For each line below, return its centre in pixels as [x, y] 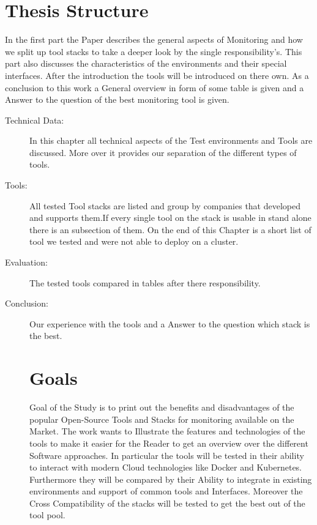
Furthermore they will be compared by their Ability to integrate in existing [171, 479]
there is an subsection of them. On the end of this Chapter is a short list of [170, 229]
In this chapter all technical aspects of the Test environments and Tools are [171, 140]
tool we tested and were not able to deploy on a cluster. [134, 241]
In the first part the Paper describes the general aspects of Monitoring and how [154, 39]
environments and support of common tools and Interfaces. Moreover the [166, 491]
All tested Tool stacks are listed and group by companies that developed [165, 205]
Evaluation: [26, 262]
